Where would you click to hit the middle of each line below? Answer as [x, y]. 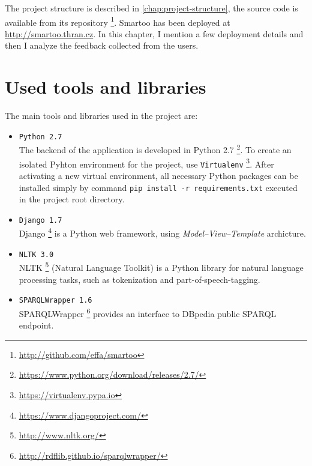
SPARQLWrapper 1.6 [55, 301]
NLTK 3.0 [36, 254]
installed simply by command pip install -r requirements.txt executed [158, 187]
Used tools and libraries [106, 87]
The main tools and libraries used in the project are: [101, 116]
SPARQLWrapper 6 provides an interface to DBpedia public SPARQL [148, 312]
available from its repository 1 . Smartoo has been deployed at [118, 21]
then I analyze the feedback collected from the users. [102, 45]
